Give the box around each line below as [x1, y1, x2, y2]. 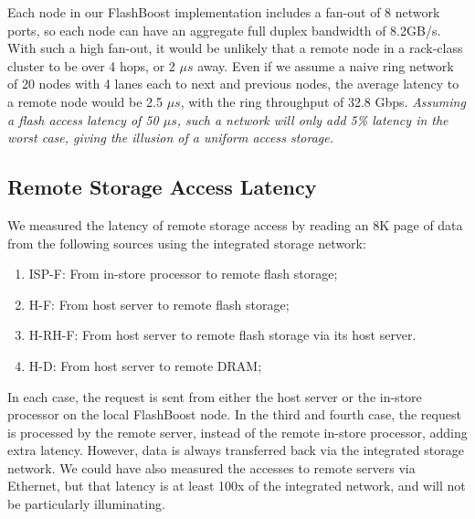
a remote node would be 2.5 [7, 91, 163, 111]
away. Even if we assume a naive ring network [197, 56, 454, 75]
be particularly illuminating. [7, 494, 165, 514]
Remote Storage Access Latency [7, 173, 317, 201]
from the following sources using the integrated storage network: [7, 233, 366, 252]
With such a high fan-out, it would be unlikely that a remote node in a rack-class [7, 38, 463, 58]
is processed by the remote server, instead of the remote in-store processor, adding [7, 422, 468, 441]
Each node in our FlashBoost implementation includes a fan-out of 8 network [7, 3, 440, 21]
